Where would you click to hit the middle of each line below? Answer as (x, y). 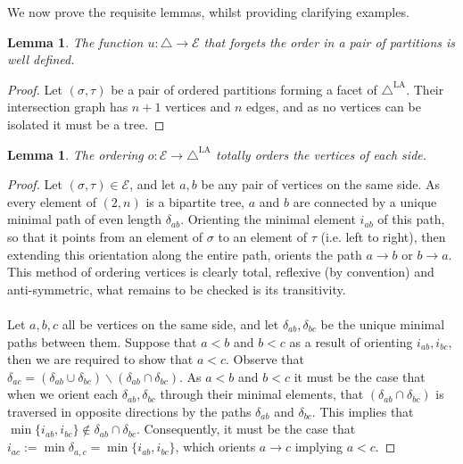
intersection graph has (68, 107)
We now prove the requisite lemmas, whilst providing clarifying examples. (208, 12)
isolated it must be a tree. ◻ (86, 124)
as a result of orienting (351, 341)
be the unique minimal (383, 323)
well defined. (41, 59)
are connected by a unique (365, 201)
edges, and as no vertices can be (334, 107)
